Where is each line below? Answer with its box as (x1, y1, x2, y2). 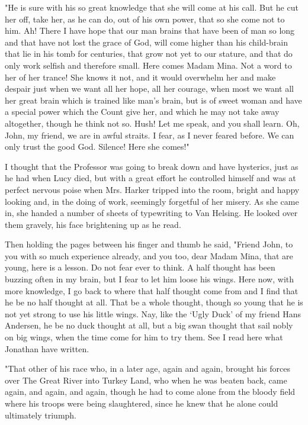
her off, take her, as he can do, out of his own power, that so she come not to (5, 12, 285, 25)
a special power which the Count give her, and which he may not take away (5, 105, 280, 118)
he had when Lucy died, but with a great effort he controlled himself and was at (5, 172, 296, 184)
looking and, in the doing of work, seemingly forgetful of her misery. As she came (5, 195, 299, 207)
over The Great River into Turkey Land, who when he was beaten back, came (5, 374, 287, 386)
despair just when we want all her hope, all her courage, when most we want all (5, 82, 294, 95)
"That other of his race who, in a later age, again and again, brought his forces (5, 362, 291, 375)
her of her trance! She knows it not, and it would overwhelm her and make (5, 70, 276, 83)
